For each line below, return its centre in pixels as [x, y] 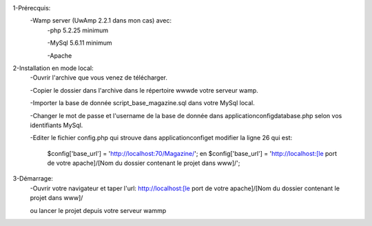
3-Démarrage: [33, 179]
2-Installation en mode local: [53, 68]
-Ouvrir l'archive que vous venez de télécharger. [99, 78]
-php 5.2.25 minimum [78, 30]
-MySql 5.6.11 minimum [80, 43]
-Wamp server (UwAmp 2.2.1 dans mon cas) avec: [101, 21]
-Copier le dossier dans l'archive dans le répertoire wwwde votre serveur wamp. [144, 90]
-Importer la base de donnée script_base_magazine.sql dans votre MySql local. [142, 103]
